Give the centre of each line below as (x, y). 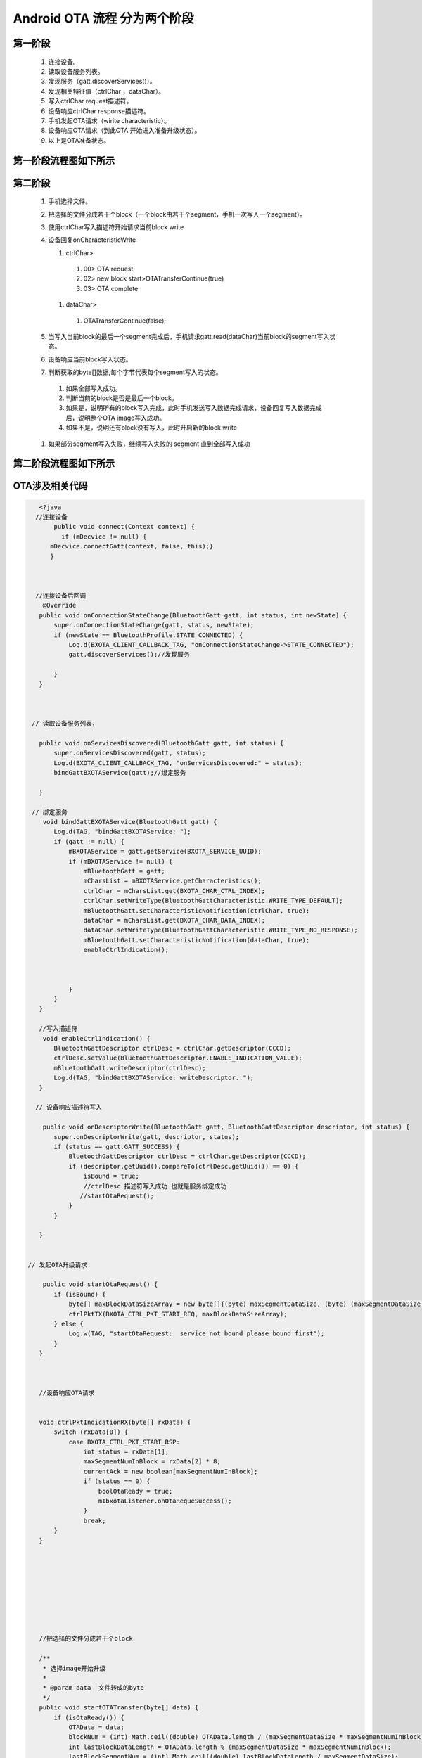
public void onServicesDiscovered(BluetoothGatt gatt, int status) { (161, 743)
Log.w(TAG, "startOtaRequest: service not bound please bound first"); (197, 1334)
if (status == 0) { (117, 1481)
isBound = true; (111, 1176)
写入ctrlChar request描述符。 (90, 101)
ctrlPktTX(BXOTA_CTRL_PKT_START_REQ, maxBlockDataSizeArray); (178, 1314)
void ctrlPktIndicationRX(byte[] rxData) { (115, 1422)
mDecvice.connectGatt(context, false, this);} (132, 546)
